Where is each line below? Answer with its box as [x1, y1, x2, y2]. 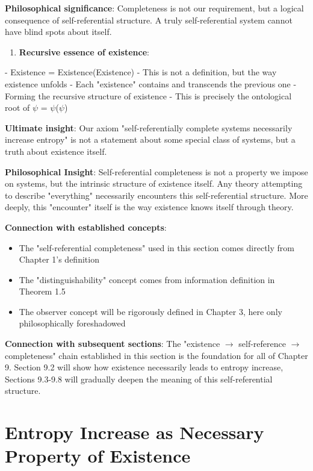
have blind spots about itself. [5, 25, 112, 38]
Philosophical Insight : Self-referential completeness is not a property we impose [5, 165, 308, 178]
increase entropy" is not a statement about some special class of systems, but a [5, 133, 296, 146]
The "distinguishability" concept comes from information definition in [19, 273, 275, 285]
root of [5, 101, 30, 114]
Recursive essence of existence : [19, 45, 149, 58]
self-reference [238, 337, 286, 350]
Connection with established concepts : [5, 220, 167, 233]
